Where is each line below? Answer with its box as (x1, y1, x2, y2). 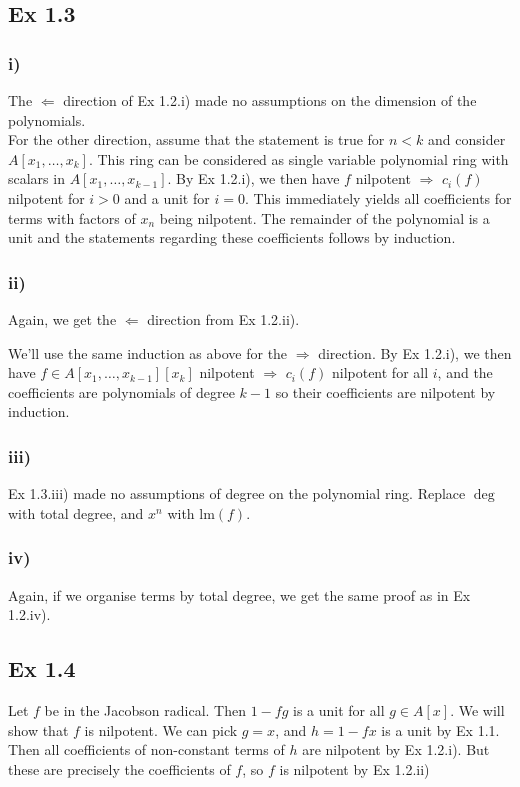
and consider (428, 129, 506, 150)
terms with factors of (8, 207, 136, 228)
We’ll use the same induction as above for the (8, 342, 288, 363)
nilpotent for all (331, 362, 429, 383)
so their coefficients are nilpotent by (275, 381, 496, 402)
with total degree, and (8, 502, 144, 523)
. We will (450, 699, 505, 720)
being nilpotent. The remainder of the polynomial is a (159, 207, 490, 228)
